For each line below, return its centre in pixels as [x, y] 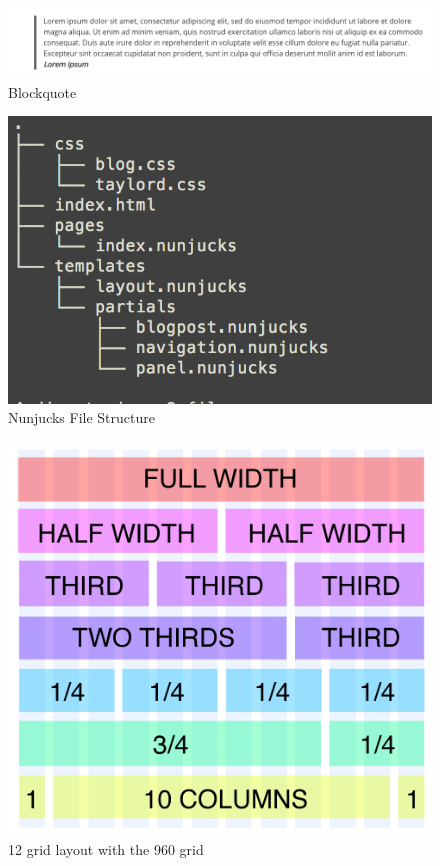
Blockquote [42, 91]
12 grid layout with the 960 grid [106, 849]
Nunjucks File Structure [81, 417]
